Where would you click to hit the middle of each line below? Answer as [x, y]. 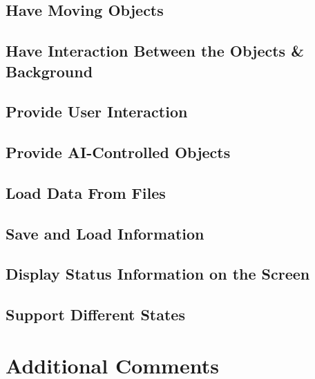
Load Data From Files [86, 192]
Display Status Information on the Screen [158, 274]
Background [49, 71]
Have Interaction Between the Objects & [155, 51]
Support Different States [95, 314]
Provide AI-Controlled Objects [118, 152]
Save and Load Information [105, 233]
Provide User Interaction [97, 111]
